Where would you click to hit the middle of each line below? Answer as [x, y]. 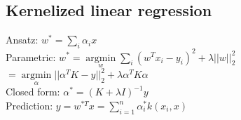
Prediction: [29, 106]
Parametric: [31, 56]
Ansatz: [22, 40]
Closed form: [33, 92]
